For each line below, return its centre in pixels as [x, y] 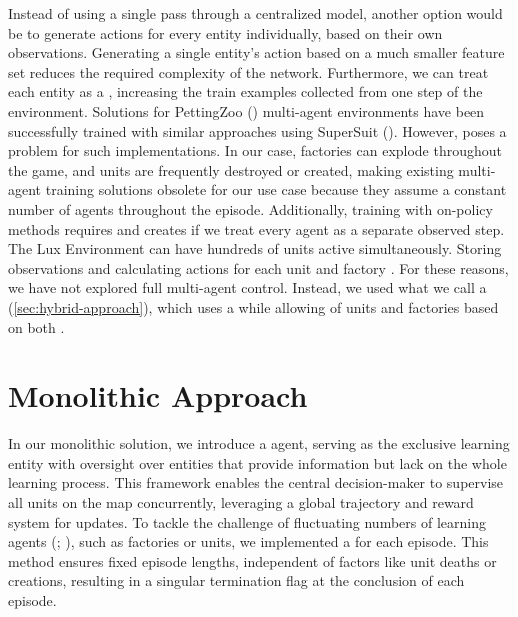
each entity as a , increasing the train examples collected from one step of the [245, 91]
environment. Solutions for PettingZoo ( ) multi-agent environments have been [246, 110]
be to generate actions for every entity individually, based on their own [225, 32]
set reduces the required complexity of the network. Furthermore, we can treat [248, 71]
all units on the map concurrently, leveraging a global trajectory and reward [241, 502]
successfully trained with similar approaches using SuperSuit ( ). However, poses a [257, 130]
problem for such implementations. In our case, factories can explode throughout [255, 150]
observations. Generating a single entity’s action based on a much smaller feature [256, 52]
